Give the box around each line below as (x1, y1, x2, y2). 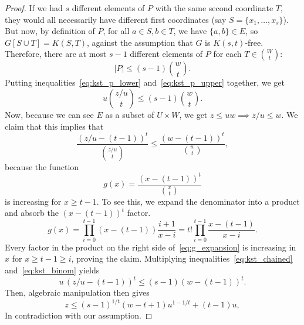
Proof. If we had (5, 2, 63, 13)
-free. (245, 36, 264, 48)
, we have (173, 25, 207, 37)
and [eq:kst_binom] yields (5, 264, 100, 276)
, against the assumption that (87, 36, 193, 48)
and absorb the (5, 206, 59, 219)
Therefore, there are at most (5, 48, 107, 60)
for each (213, 48, 242, 60)
